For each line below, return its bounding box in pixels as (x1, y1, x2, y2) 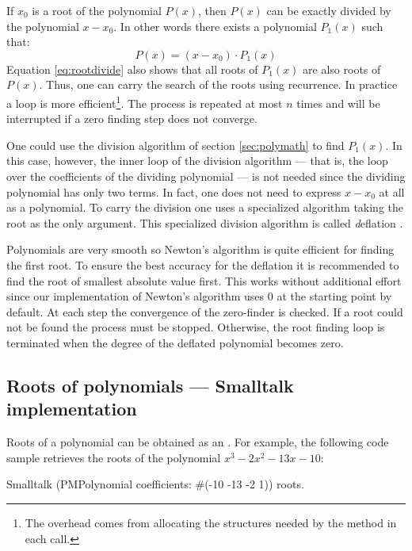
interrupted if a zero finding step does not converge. (6, 110, 257, 127)
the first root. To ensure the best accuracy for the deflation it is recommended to (6, 256, 399, 273)
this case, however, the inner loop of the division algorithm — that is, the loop (6, 152, 388, 169)
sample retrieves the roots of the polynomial (6, 449, 221, 465)
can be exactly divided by (266, 2, 391, 18)
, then (197, 2, 227, 18)
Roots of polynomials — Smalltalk (6, 373, 294, 397)
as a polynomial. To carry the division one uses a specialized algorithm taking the (6, 199, 404, 216)
